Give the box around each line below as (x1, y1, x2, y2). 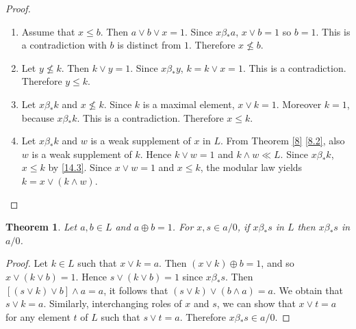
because (21, 110, 54, 124)
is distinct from (117, 38, 181, 52)
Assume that (21, 24, 75, 38)
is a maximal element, (142, 96, 235, 111)
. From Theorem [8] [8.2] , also (220, 133, 345, 148)
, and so (261, 256, 294, 270)
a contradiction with (21, 38, 107, 52)
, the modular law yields (200, 160, 303, 174)
